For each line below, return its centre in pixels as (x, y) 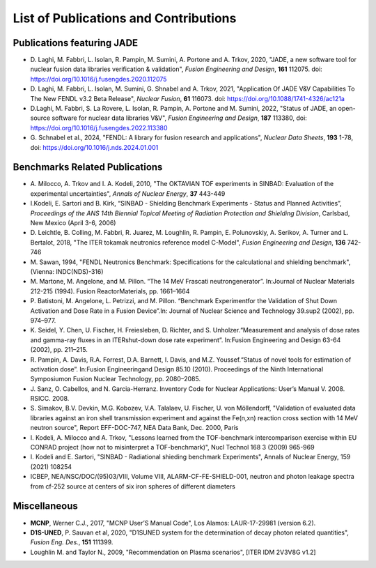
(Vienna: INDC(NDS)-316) (67, 271)
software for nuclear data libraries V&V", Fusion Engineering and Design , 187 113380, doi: (180, 118)
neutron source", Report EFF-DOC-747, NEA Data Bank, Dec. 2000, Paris (134, 428)
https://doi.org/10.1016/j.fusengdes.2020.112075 (99, 79)
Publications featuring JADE (76, 43)
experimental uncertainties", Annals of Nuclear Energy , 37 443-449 (128, 193)
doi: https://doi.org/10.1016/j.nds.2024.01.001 (94, 147)
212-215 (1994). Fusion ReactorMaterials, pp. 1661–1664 (110, 291)
